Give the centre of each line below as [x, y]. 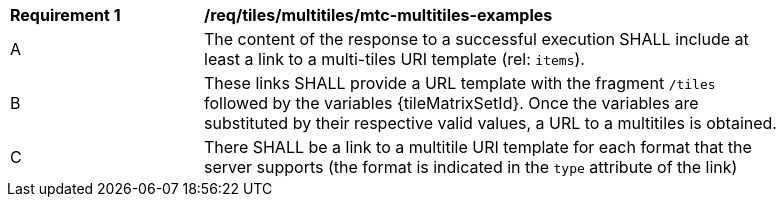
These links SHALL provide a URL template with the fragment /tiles [460, 83]
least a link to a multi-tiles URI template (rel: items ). [394, 59]
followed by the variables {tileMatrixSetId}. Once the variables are [451, 103]
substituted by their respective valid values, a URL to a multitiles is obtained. [490, 123]
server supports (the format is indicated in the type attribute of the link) [471, 167]
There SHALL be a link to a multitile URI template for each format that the [478, 147]
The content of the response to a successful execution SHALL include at [476, 39]
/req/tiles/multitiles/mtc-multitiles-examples [378, 15]
